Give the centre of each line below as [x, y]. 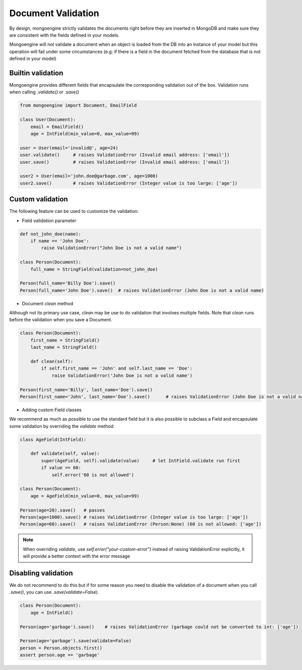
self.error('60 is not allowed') [93, 475]
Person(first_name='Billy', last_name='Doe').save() [86, 389]
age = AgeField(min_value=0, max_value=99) [85, 496]
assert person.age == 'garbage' [60, 655]
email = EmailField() [57, 127]
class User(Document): [48, 120]
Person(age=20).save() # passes [62, 510]
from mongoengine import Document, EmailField [78, 105]
